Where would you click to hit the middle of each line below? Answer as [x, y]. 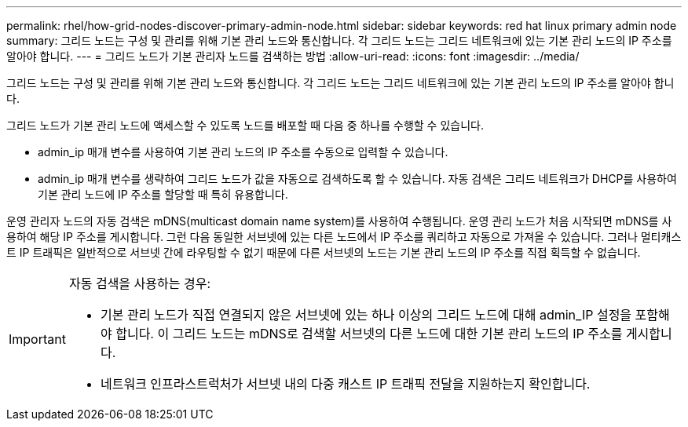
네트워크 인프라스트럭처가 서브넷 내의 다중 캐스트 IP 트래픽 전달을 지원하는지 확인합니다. [345, 384]
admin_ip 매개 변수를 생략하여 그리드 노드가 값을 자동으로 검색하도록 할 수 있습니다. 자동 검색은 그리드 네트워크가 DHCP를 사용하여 [357, 179]
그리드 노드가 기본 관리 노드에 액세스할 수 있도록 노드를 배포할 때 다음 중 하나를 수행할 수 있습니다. [245, 125]
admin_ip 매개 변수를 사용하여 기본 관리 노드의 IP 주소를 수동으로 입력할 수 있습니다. [243, 152]
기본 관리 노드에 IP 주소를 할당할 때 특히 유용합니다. [163, 194]
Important [37, 339]
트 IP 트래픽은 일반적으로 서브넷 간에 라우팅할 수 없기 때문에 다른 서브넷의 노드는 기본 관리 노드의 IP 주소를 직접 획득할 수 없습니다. [324, 252]
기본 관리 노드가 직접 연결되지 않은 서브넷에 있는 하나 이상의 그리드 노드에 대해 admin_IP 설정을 [366, 315]
